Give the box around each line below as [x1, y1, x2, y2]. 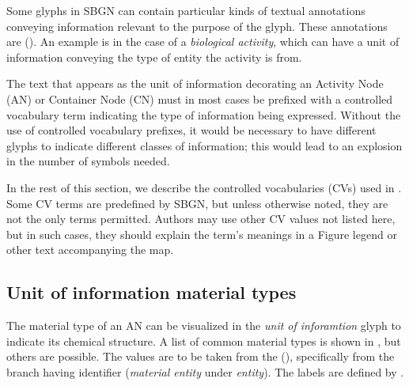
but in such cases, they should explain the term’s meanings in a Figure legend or [6, 225, 397, 242]
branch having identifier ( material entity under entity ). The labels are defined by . [6, 363, 404, 380]
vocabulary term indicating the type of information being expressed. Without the [6, 106, 401, 123]
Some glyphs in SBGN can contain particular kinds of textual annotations [6, 2, 365, 18]
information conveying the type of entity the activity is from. [6, 48, 302, 65]
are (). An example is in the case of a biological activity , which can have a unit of [6, 33, 400, 50]
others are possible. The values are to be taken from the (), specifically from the [6, 348, 395, 365]
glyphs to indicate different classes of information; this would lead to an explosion [6, 137, 403, 153]
